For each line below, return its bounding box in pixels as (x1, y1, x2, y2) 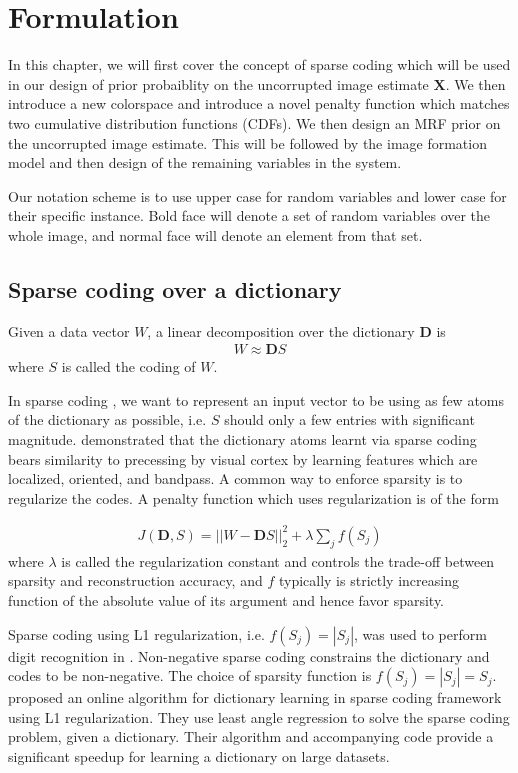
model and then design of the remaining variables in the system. (8, 152, 402, 173)
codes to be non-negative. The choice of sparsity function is (8, 665, 372, 686)
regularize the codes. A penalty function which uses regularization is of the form (8, 487, 499, 508)
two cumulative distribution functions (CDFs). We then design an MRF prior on (8, 112, 501, 133)
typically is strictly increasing (278, 570, 459, 591)
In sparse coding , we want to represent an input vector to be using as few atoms (8, 389, 505, 410)
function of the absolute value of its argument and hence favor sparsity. (8, 589, 445, 610)
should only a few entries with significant (224, 409, 475, 430)
